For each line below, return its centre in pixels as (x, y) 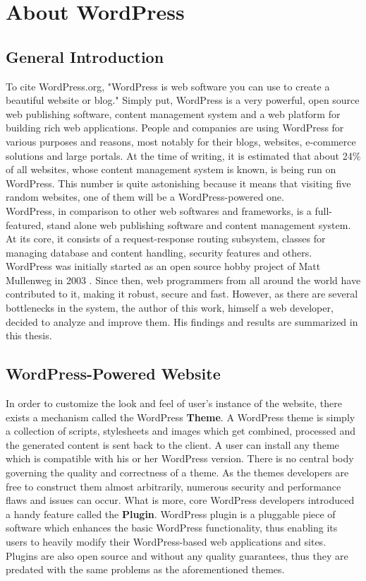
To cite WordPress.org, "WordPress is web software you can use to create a (168, 86)
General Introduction (85, 56)
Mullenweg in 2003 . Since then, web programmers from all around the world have (183, 280)
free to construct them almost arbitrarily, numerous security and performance (173, 486)
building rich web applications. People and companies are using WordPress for (175, 128)
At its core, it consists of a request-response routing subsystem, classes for (166, 239)
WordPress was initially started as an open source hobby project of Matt (163, 266)
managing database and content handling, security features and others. (159, 252)
